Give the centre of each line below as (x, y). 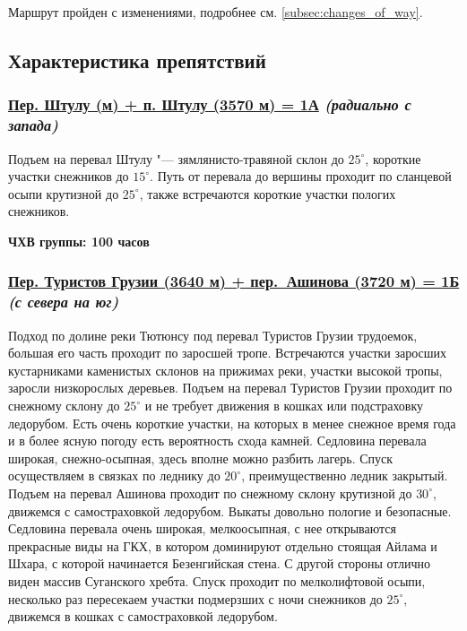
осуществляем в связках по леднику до (114, 475)
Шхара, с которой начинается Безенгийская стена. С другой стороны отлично (220, 563)
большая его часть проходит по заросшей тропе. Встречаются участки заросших (228, 353)
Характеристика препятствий (137, 60)
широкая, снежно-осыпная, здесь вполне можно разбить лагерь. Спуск (201, 458)
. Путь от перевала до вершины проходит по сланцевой (301, 176)
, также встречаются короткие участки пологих (268, 193)
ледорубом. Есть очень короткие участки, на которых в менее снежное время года (232, 423)
